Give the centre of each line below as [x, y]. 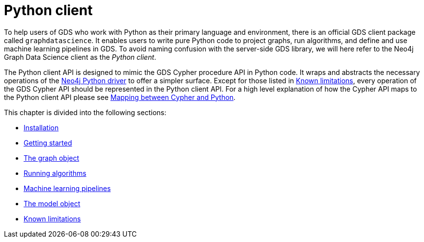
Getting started [48, 143]
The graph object [52, 158]
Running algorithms [55, 173]
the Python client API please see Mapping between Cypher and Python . [120, 97]
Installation [41, 127]
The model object [52, 203]
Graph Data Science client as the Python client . [80, 57]
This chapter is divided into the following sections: [85, 112]
